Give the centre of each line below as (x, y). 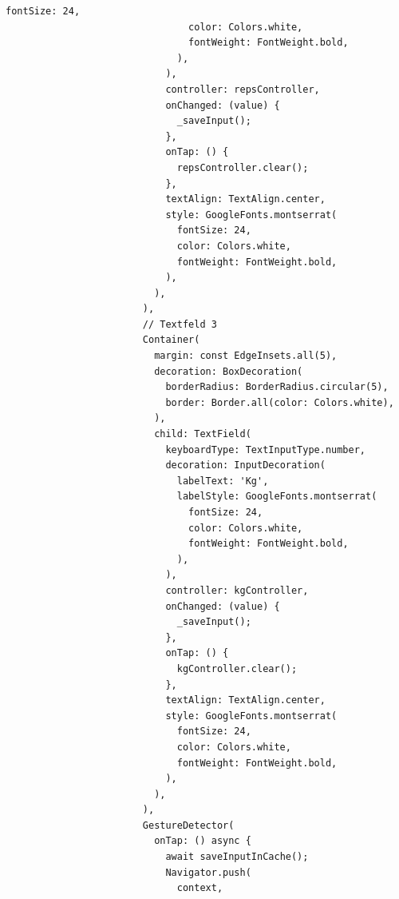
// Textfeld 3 (180, 324)
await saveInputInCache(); (237, 857)
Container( (171, 340)
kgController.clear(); (237, 668)
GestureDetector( (188, 825)
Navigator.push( (208, 872)
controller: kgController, (237, 590)
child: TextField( (203, 434)
